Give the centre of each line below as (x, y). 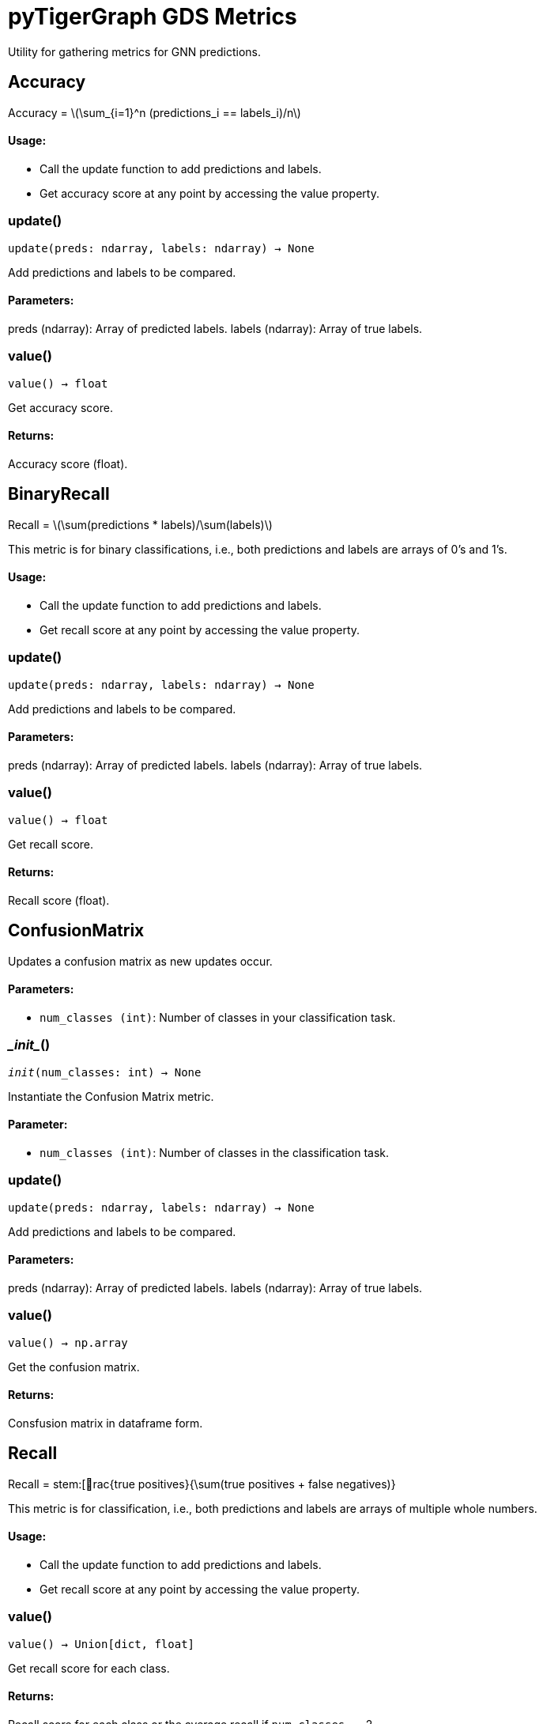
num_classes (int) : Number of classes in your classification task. (218, 1017)
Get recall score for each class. (89, 1668)
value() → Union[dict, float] (102, 1644)
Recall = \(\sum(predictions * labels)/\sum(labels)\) (140, 524)
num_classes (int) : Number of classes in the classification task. (215, 1152)
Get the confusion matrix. (74, 1367)
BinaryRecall (59, 494)
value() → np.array (68, 1342)
